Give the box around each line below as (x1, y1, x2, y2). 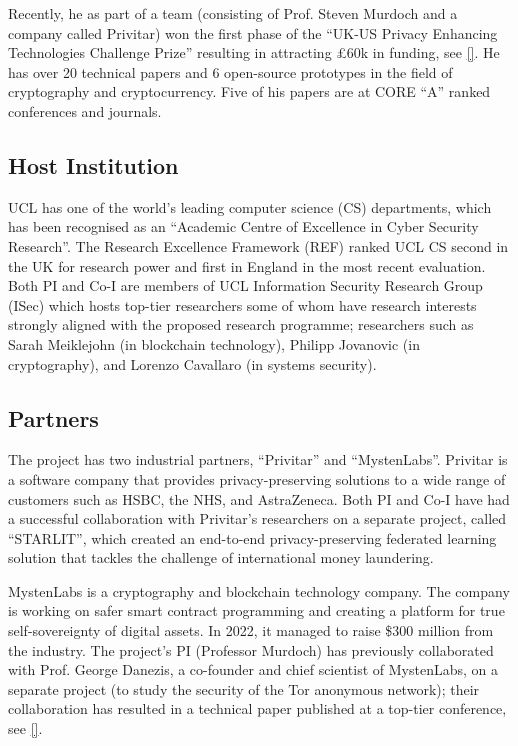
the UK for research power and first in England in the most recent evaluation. (8, 255, 486, 276)
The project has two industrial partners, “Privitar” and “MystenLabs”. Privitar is (8, 449, 508, 470)
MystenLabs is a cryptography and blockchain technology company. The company (8, 580, 510, 601)
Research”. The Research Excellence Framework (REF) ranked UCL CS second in (8, 235, 509, 256)
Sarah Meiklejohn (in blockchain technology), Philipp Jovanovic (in (8, 333, 420, 354)
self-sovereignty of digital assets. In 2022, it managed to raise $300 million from (8, 620, 494, 641)
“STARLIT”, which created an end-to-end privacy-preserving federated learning (8, 527, 497, 548)
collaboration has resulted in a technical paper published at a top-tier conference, (8, 698, 507, 719)
